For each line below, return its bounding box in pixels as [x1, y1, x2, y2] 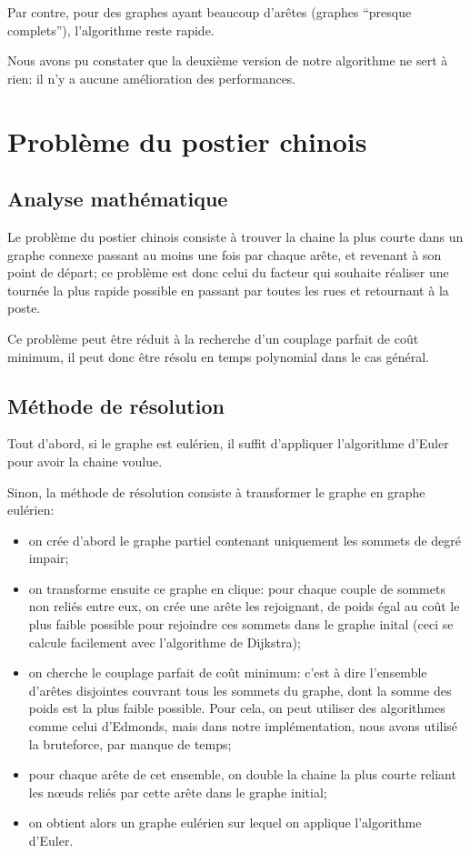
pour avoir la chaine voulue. [7, 451, 163, 470]
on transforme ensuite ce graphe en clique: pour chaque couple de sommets [28, 578, 445, 597]
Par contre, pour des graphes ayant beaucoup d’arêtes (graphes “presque [7, 3, 412, 21]
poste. [7, 298, 41, 317]
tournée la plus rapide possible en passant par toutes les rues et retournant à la [7, 280, 449, 299]
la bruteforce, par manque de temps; [28, 734, 232, 753]
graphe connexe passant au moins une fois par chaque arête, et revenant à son [7, 245, 442, 264]
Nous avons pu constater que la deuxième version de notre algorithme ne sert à [7, 51, 448, 70]
